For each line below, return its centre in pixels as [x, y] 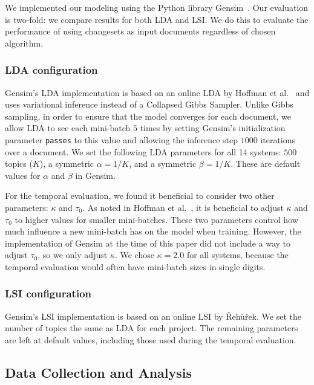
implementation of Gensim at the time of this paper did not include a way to [148, 243]
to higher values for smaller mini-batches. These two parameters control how [156, 219]
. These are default [266, 163]
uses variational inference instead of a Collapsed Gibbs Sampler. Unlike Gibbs [149, 104]
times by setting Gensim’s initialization [213, 128]
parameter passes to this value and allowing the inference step [122, 139]
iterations [278, 139]
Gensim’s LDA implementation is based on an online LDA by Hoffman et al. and [157, 92]
